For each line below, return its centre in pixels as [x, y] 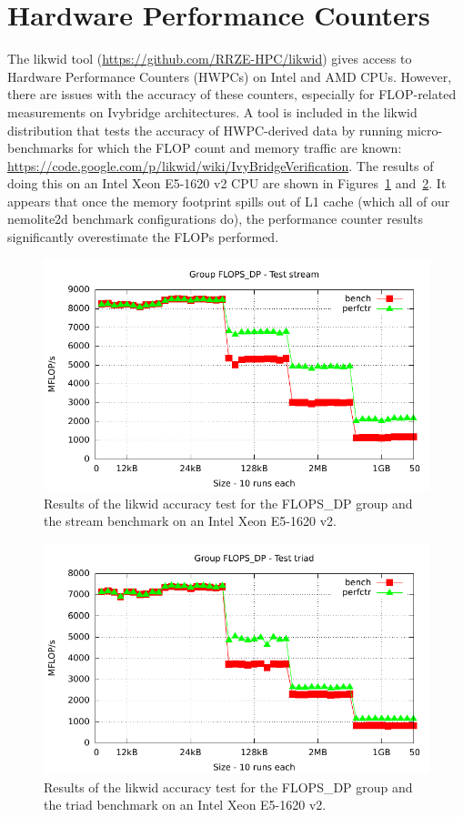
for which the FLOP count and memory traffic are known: [240, 148]
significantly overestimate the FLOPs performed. [143, 237]
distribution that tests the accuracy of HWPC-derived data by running [205, 130]
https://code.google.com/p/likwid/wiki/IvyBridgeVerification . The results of [221, 165]
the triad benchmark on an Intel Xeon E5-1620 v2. [185, 805]
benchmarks [40, 148]
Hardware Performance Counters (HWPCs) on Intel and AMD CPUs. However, [230, 76]
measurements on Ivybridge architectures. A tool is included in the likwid [212, 111]
